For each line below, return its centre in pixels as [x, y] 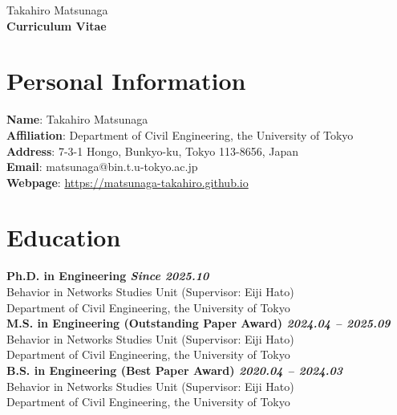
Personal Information [126, 81]
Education [64, 237]
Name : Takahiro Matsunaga [77, 119]
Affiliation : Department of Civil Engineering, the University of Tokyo [180, 134]
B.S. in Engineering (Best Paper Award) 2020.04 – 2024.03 [175, 370]
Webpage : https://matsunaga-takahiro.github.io [128, 182]
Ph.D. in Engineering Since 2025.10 [108, 276]
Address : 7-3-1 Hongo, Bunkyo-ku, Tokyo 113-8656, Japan [152, 151]
